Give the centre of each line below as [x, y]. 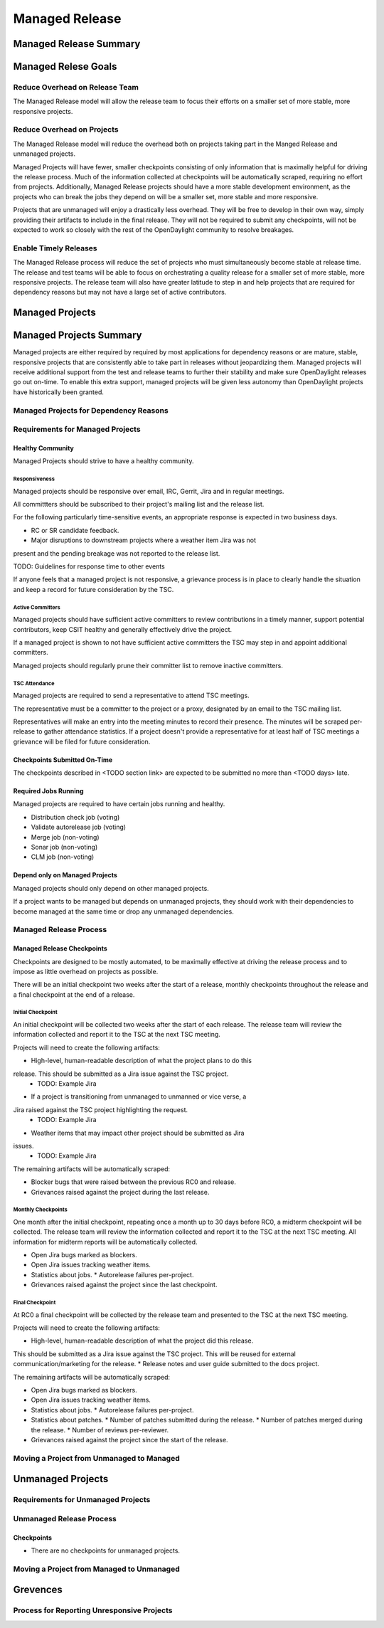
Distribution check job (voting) [75, 817]
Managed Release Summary [77, 44]
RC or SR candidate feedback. [75, 530]
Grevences [38, 1590]
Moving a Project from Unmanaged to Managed [97, 1458]
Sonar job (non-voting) [64, 847]
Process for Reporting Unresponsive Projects [93, 1610]
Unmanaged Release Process [65, 1518]
